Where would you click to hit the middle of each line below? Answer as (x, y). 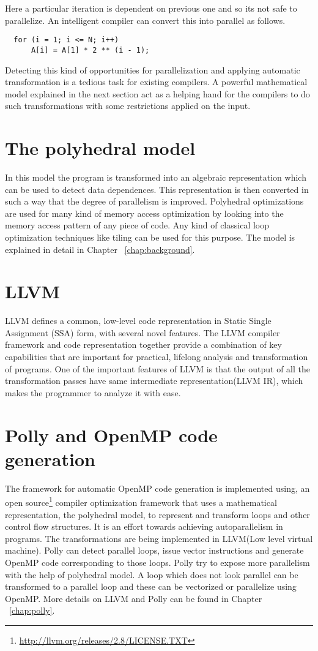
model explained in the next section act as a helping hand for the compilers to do (157, 93)
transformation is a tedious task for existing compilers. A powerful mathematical (156, 82)
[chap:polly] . (32, 610)
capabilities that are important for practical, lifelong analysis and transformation (157, 357)
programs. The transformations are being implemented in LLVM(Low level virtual (159, 538)
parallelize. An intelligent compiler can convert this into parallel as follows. (145, 20)
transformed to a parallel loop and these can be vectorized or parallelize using (151, 586)
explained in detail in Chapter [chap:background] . (100, 249)
